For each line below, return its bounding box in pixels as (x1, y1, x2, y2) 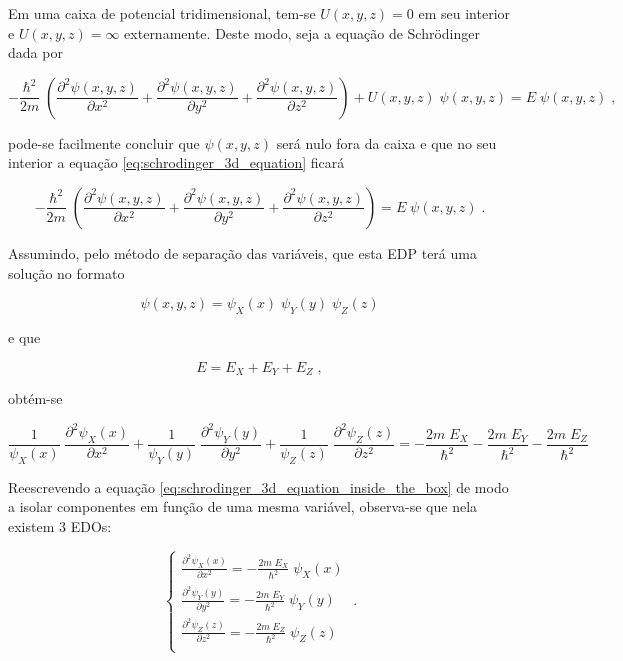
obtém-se (8, 388, 63, 408)
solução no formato (8, 262, 125, 283)
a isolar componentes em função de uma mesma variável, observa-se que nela (8, 496, 478, 517)
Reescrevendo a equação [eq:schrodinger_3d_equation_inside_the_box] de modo (8, 476, 509, 497)
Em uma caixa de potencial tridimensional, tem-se (8, 3, 316, 23)
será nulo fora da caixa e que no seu (276, 132, 497, 153)
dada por (8, 42, 63, 63)
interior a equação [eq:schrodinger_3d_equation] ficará (8, 152, 345, 173)
